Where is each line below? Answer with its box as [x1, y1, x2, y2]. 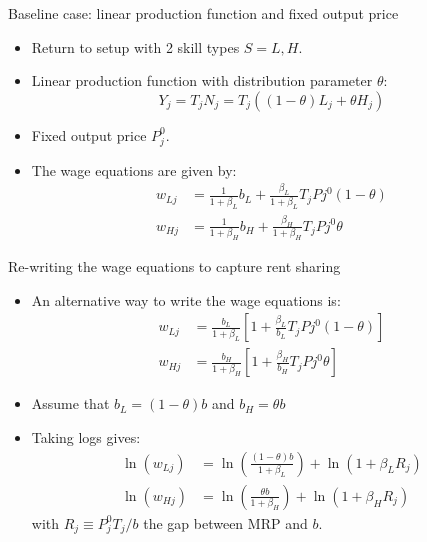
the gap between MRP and [143, 512, 308, 533]
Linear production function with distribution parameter [31, 70, 373, 91]
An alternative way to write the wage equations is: [31, 289, 341, 310]
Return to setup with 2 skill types [31, 36, 240, 57]
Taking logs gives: [31, 427, 141, 448]
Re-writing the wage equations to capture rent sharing [8, 256, 341, 277]
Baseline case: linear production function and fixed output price [8, 3, 399, 23]
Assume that [31, 393, 110, 414]
